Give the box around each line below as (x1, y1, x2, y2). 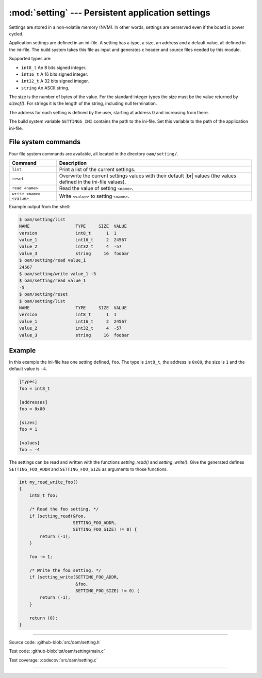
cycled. (9, 31, 24, 36)
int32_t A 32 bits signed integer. (21, 78, 89, 84)
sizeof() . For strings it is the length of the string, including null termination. (9, 101, 157, 106)
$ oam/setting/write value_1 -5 (19, 271, 97, 277)
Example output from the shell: (9, 203, 70, 209)
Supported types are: (9, 56, 52, 62)
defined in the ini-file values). (59, 178, 126, 185)
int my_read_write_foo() (19, 479, 79, 485)
